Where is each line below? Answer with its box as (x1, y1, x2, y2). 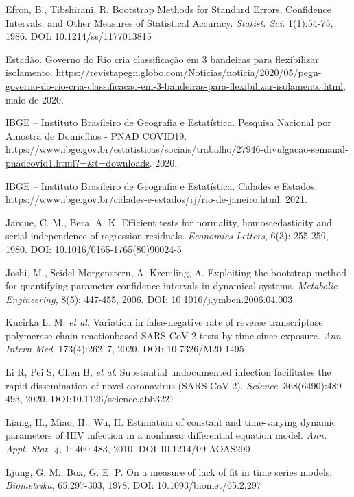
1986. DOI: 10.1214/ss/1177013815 (5, 29, 152, 43)
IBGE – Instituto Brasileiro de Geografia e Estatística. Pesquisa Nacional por (5, 115, 331, 130)
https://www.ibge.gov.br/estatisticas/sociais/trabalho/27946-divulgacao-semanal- (5, 142, 349, 156)
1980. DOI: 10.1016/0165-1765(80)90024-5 (5, 241, 182, 256)
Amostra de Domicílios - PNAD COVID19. (5, 128, 187, 143)
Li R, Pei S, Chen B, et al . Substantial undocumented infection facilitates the (5, 365, 331, 379)
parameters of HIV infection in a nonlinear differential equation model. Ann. (5, 428, 327, 442)
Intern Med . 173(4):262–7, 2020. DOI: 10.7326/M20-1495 (5, 341, 244, 356)
